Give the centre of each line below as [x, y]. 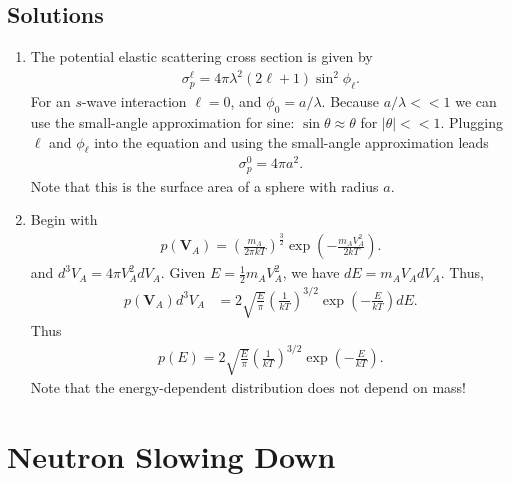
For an [50, 101]
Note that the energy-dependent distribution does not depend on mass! [248, 387]
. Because [350, 101]
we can [476, 101]
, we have [311, 272]
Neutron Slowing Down [171, 456]
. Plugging [471, 121]
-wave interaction [134, 101]
